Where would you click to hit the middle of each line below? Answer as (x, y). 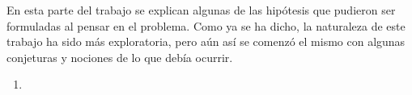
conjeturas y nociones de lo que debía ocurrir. (120, 57)
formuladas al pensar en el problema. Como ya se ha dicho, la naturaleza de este (206, 25)
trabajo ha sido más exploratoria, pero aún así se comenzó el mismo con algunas (206, 41)
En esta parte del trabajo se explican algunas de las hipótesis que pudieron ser (201, 10)
